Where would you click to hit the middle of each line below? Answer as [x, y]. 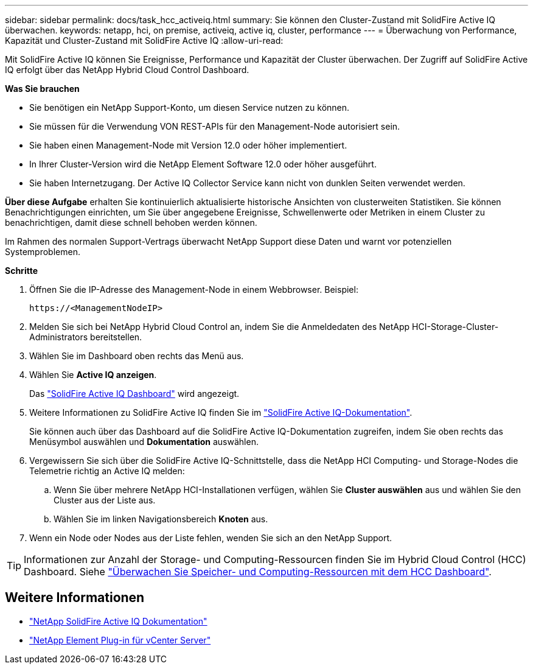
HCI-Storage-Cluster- [455, 327]
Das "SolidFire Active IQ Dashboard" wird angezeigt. [134, 394]
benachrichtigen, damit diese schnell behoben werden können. [131, 222]
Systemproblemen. [43, 252]
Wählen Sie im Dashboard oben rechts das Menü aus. [137, 356]
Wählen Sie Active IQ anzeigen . [93, 375]
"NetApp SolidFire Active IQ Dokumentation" [118, 621]
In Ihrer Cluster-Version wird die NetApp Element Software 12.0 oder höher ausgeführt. [203, 164]
